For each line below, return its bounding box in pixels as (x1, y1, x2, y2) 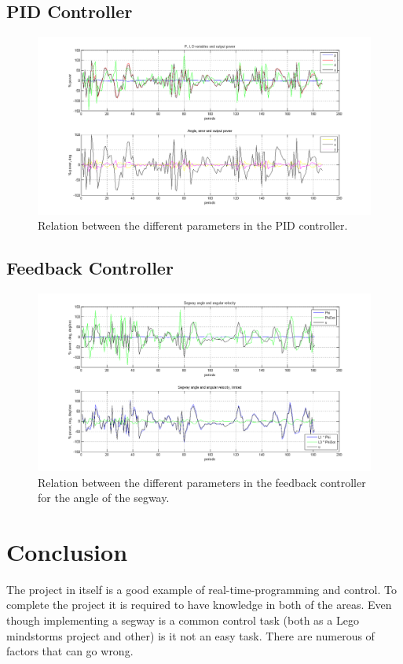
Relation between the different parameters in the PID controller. (38, 217, 348, 234)
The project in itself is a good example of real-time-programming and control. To (6, 581, 397, 597)
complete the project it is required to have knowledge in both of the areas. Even (6, 596, 392, 613)
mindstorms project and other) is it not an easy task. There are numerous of (6, 627, 375, 644)
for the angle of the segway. (38, 489, 170, 506)
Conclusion (6, 535, 128, 567)
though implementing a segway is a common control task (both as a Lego (6, 612, 359, 628)
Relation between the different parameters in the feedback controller (38, 474, 366, 490)
